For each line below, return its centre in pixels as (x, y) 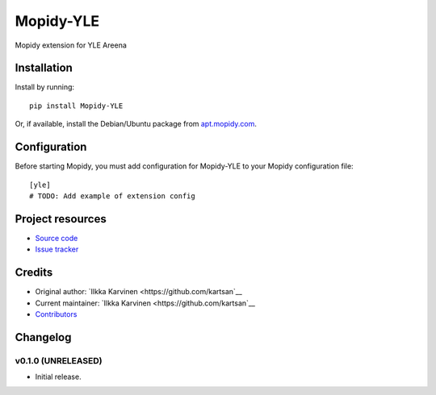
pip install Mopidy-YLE (76, 106)
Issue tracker (57, 249)
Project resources (61, 219)
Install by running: (45, 87)
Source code (57, 238)
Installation (44, 68)
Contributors (56, 314)
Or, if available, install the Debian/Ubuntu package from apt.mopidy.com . (136, 124)
